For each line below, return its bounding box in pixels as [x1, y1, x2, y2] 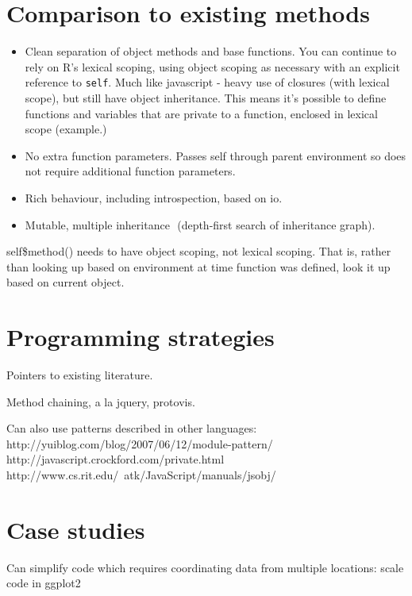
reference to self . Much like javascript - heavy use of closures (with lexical [25, 74, 390, 90]
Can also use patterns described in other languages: [6, 420, 257, 436]
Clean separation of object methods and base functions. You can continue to [25, 43, 397, 60]
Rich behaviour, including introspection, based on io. [25, 189, 283, 206]
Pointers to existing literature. [6, 367, 153, 383]
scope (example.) [25, 121, 107, 137]
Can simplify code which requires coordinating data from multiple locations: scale [6, 559, 404, 575]
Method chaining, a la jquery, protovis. [6, 393, 195, 410]
